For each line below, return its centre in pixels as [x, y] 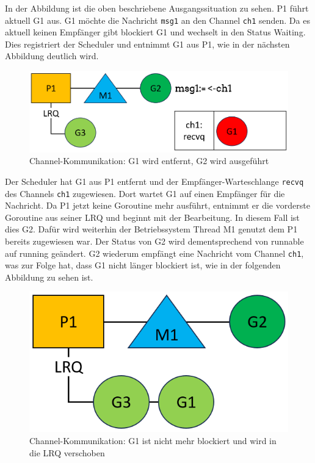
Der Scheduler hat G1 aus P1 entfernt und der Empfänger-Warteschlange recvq [154, 181]
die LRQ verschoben [67, 452]
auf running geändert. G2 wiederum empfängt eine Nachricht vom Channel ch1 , [154, 253]
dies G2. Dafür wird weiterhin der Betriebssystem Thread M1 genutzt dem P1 [151, 229]
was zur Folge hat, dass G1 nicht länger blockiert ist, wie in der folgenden [143, 265]
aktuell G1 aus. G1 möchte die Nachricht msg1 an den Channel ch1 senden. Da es [157, 20]
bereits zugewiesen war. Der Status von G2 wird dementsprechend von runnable [154, 241]
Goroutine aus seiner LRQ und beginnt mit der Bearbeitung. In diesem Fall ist [152, 217]
